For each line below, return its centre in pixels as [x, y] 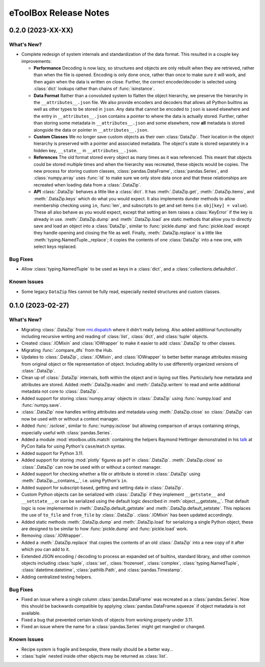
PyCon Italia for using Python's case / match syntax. [74, 446]
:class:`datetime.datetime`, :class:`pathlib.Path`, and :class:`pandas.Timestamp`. [102, 570]
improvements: [36, 61]
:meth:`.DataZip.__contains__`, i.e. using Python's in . [74, 480]
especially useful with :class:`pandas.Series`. [67, 432]
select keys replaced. [55, 247]
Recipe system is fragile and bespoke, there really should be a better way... [97, 649]
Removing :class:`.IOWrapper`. [52, 535]
